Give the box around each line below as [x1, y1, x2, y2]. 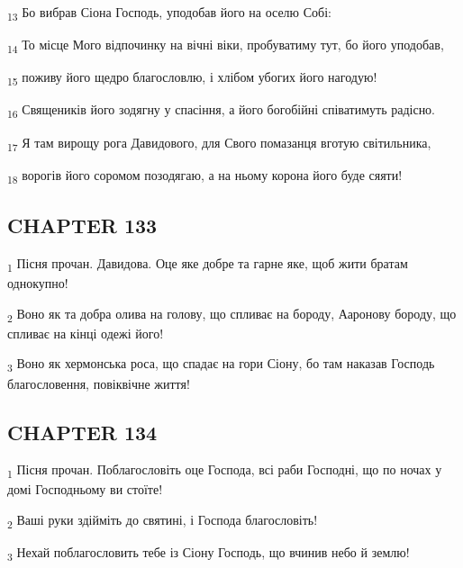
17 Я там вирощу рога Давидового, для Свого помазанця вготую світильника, [7, 132, 431, 154]
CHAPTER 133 [7, 212, 158, 239]
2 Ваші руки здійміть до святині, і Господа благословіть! [7, 510, 318, 531]
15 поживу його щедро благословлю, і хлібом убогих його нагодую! [7, 68, 377, 89]
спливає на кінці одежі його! [7, 323, 164, 342]
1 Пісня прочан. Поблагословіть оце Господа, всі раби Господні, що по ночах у [7, 460, 442, 482]
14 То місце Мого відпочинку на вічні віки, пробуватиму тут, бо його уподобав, [7, 35, 444, 56]
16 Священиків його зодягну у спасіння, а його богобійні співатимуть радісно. [7, 100, 436, 122]
